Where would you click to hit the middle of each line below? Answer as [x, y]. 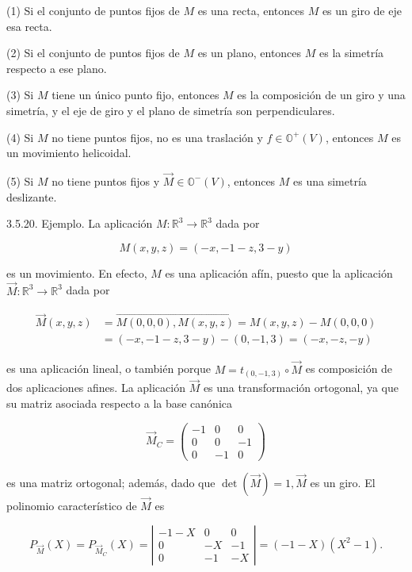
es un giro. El [343, 482]
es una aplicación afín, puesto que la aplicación [279, 273]
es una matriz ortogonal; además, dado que [111, 482]
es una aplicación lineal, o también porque [109, 369]
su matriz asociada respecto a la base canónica [120, 403]
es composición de [349, 369]
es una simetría [330, 180]
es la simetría [351, 53]
